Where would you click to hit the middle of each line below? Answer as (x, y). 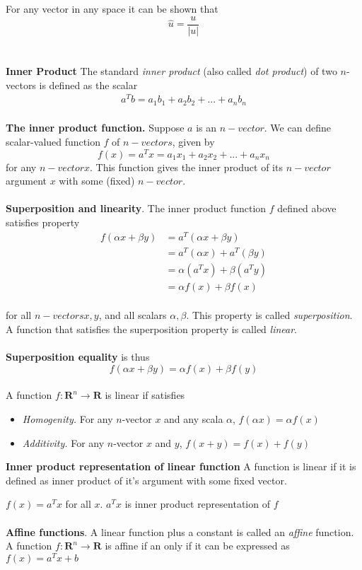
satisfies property (43, 222)
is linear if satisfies (145, 395)
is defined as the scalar (88, 85)
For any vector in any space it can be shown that (112, 9)
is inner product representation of (197, 504)
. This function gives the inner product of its (186, 167)
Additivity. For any (63, 442)
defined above (307, 208)
